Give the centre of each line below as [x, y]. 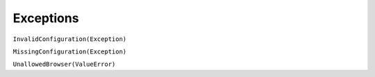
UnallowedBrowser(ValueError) [64, 65]
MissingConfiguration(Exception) [70, 51]
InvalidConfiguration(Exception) [70, 39]
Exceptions [46, 18]
